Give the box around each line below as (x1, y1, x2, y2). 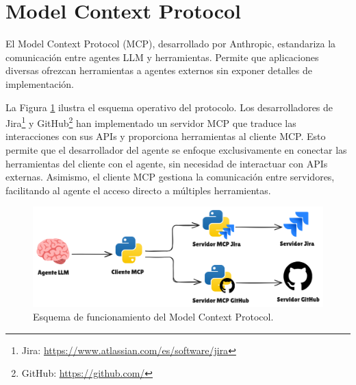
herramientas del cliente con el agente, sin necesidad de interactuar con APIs (5, 156, 328, 170)
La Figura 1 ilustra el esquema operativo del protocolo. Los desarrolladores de (5, 100, 333, 114)
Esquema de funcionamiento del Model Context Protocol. (33, 310, 274, 324)
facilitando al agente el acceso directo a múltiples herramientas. (5, 183, 271, 197)
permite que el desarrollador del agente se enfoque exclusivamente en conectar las (5, 142, 347, 156)
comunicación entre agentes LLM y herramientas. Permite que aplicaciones (5, 49, 319, 64)
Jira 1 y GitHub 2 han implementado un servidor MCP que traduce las (5, 114, 296, 130)
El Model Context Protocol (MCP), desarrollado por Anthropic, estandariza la (5, 36, 336, 51)
